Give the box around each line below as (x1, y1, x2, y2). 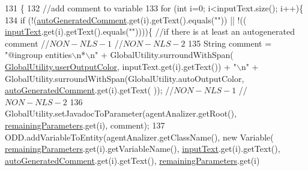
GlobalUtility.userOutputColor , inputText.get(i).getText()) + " (5, 60, 237, 72)
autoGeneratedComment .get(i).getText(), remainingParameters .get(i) (5, 154, 260, 166)
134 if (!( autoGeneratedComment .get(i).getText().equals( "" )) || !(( (5, 13, 247, 26)
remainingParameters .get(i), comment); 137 (5, 118, 165, 131)
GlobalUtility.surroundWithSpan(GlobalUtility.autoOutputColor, (5, 72, 244, 84)
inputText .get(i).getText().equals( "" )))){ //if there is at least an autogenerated (5, 25, 295, 38)
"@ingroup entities (5, 48, 72, 61)
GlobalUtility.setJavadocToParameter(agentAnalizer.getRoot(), (5, 107, 237, 120)
